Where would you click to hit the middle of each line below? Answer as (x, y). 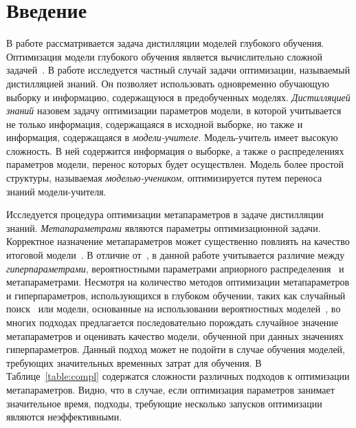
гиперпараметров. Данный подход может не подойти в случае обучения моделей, (176, 349)
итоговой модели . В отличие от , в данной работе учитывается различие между (176, 255)
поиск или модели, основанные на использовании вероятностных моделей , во (174, 309)
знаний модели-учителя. (56, 191)
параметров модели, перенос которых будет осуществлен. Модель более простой (175, 164)
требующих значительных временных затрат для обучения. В (134, 362)
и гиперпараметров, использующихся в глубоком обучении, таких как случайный (176, 295)
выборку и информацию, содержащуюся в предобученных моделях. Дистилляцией (178, 97)
